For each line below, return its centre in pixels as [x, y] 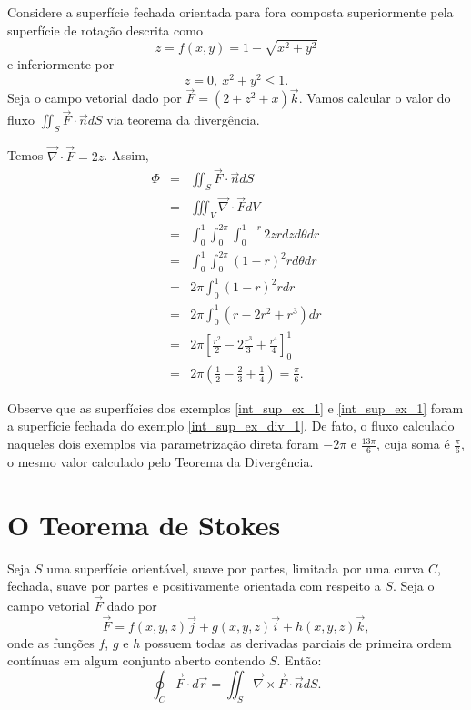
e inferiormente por [61, 64]
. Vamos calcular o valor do [375, 98]
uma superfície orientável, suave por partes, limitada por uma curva [235, 568]
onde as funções [51, 642]
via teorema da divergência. [183, 120]
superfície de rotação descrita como [105, 30]
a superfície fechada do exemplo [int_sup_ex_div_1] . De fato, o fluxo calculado [231, 426]
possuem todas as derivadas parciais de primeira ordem [298, 642]
